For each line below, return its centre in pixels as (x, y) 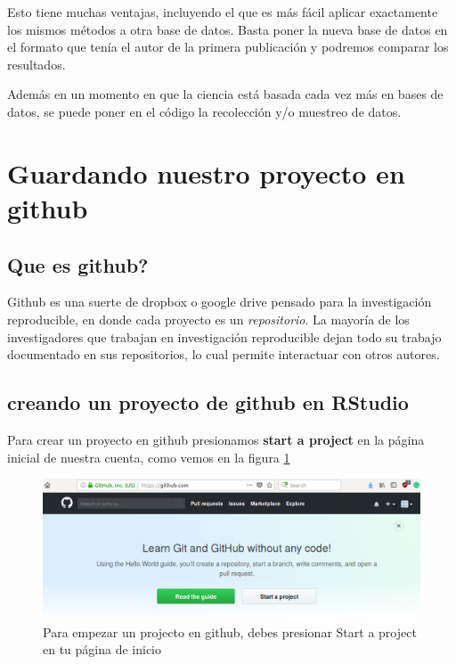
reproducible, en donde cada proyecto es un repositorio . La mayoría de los (208, 319)
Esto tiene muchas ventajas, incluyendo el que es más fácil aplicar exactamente (223, 12)
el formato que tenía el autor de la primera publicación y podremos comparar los (228, 47)
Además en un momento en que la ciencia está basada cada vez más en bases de (225, 94)
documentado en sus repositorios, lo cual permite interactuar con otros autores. (224, 354)
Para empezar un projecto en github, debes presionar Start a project (230, 631)
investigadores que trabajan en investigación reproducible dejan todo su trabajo (224, 336)
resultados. (37, 64)
